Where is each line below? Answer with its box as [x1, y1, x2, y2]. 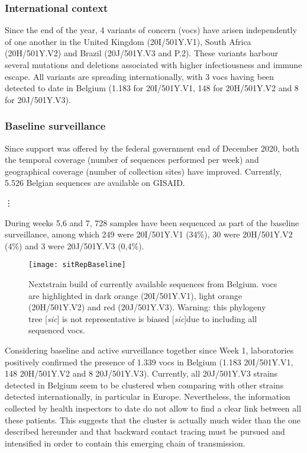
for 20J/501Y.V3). [5, 93, 71, 105]
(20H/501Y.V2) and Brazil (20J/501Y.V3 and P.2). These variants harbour [5, 47, 279, 59]
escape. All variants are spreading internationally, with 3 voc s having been [5, 70, 274, 82]
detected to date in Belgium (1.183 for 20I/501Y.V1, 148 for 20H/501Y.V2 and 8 [5, 82, 299, 94]
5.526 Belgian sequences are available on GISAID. [5, 176, 185, 189]
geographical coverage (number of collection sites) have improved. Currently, [5, 165, 282, 177]
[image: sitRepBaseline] [28, 261, 126, 269]
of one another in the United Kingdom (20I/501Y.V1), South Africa [5, 35, 251, 47]
